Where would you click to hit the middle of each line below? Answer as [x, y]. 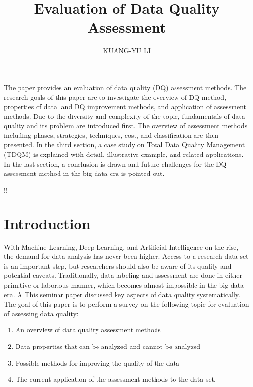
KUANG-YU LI [127, 50]
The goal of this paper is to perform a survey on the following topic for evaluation [126, 304]
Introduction [47, 223]
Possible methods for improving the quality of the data [97, 362]
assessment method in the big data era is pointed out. [84, 173]
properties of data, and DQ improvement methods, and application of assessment [125, 106]
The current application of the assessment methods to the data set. [116, 379]
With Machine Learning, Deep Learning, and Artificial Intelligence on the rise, [121, 246]
